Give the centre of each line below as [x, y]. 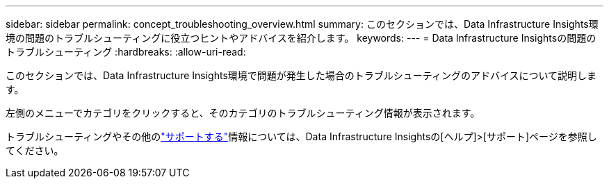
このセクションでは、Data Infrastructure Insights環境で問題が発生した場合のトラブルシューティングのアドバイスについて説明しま [301, 75]
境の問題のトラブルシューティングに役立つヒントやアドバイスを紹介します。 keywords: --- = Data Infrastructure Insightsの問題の [301, 38]
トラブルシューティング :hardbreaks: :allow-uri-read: [126, 52]
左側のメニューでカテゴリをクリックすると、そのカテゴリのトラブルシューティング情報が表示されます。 [243, 113]
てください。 [35, 150]
